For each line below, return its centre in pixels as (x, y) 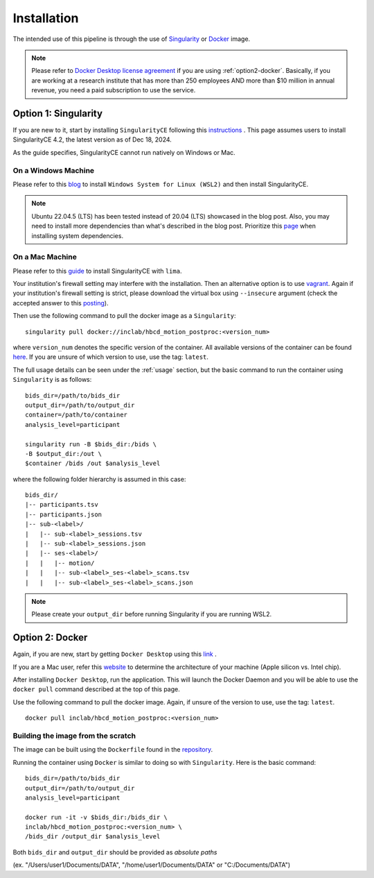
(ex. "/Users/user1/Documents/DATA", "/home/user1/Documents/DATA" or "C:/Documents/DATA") (152, 865)
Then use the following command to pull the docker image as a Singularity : (124, 316)
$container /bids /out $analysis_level (93, 464)
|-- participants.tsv (62, 505)
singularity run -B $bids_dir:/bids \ (91, 444)
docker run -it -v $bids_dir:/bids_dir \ (96, 817)
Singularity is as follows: (52, 380)
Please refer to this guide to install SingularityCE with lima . (97, 271)
